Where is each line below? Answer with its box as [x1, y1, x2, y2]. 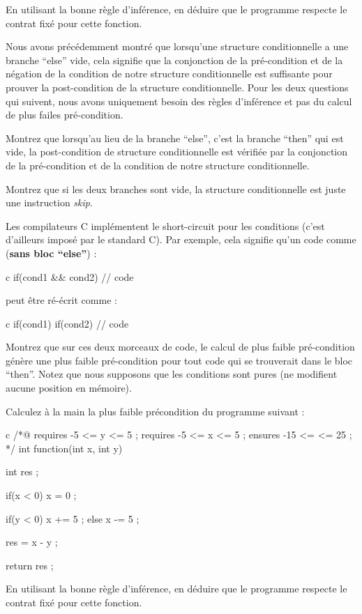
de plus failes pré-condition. [6, 107, 123, 122]
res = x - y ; [6, 535, 58, 549]
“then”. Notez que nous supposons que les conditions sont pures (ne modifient [6, 367, 338, 381]
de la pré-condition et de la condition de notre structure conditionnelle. [6, 158, 310, 172]
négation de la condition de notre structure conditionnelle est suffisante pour [6, 66, 333, 81]
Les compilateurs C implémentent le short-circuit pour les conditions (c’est [6, 218, 325, 233]
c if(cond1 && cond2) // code [6, 269, 134, 284]
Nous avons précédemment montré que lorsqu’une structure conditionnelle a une [6, 39, 349, 54]
